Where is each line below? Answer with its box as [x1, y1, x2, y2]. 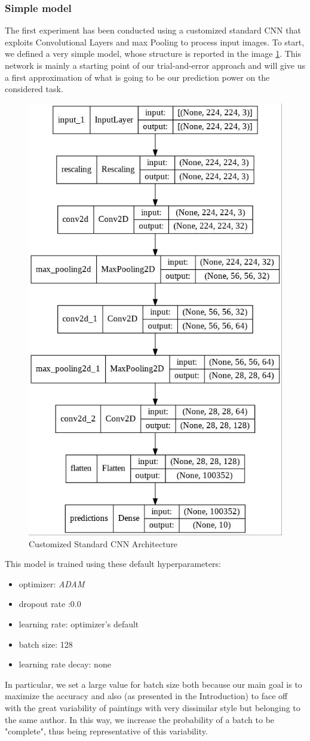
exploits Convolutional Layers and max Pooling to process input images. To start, [5, 35, 305, 48]
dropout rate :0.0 [19, 597, 81, 610]
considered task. [5, 83, 63, 95]
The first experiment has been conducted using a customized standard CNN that [5, 24, 301, 36]
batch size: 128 [19, 638, 73, 650]
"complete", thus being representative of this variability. [5, 725, 208, 737]
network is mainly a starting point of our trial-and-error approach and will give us [5, 59, 306, 71]
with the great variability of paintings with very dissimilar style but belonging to [5, 701, 300, 713]
